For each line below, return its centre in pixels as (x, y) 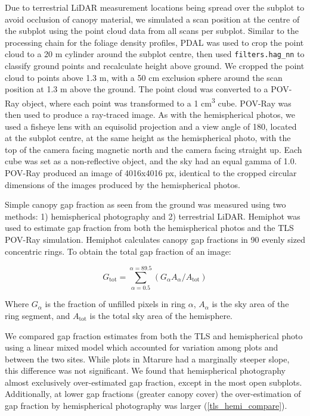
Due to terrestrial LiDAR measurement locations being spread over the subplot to (155, 7)
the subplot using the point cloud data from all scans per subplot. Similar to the (152, 31)
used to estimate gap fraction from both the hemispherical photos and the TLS (149, 228)
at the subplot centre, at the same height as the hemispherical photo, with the (148, 138)
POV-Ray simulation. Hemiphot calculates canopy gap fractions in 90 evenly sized (155, 239)
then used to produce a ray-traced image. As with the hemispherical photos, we (150, 115)
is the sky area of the (250, 304)
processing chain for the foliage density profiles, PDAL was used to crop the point (154, 42)
